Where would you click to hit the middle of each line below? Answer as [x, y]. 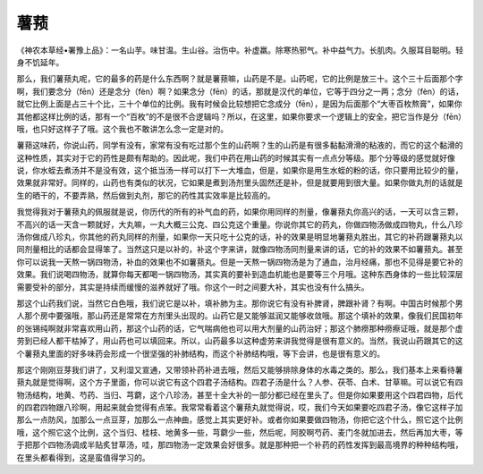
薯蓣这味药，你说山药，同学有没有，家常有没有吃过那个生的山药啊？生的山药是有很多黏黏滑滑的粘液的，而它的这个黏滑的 [240, 145]
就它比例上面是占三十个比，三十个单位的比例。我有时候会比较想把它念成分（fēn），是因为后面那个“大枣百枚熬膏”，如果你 [239, 104]
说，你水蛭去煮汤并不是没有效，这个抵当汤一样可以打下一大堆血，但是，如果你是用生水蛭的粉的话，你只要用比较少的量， [240, 171]
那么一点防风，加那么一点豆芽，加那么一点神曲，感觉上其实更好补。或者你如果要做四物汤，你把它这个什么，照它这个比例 [240, 419]
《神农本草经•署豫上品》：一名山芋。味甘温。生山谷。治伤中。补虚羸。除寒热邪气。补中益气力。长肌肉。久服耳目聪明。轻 [240, 50]
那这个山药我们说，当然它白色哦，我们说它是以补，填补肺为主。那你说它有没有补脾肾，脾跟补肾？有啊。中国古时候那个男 [240, 303]
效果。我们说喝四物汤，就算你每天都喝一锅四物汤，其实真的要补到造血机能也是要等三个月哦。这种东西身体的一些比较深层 [240, 275]
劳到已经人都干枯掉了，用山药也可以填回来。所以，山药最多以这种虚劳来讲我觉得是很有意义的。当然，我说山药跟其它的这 [240, 341]
